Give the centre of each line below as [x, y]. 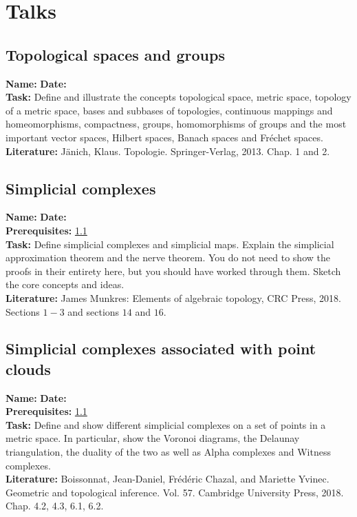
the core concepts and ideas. [65, 284]
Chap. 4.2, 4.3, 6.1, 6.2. [55, 506]
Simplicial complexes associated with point [161, 348]
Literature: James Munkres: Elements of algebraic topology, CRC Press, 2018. [173, 297]
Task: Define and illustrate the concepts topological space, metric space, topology [178, 97]
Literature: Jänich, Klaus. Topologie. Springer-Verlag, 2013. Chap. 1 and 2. [168, 151]
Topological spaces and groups [115, 54]
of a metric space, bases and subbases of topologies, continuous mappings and [169, 110]
